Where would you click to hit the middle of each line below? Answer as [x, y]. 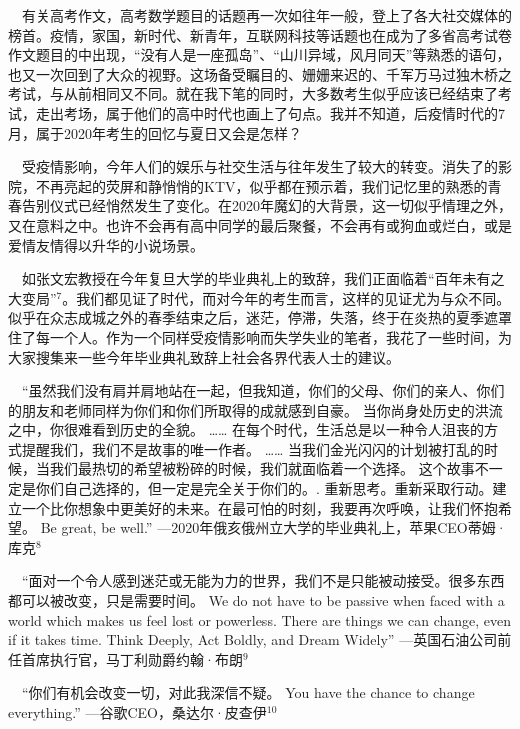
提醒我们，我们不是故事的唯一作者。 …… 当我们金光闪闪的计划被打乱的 [253, 448]
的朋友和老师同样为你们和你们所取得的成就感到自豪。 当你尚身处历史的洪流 [255, 409]
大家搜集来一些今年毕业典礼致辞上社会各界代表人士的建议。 [204, 356]
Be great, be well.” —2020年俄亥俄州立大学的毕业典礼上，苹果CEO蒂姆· [273, 527]
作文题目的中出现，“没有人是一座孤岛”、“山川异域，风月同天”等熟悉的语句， [259, 54]
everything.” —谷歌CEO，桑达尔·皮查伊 [137, 712]
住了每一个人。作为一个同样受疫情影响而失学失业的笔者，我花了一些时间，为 [260, 336]
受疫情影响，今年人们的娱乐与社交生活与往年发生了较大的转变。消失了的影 [267, 166]
